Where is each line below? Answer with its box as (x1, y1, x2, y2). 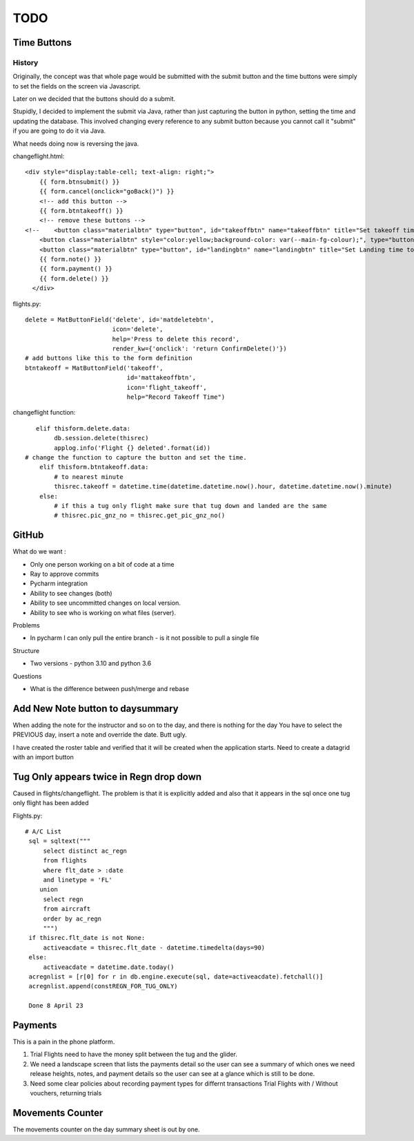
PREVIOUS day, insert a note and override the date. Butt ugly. (12, 730, 188, 739)
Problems (12, 621, 41, 629)
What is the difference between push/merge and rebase (30, 684, 190, 692)
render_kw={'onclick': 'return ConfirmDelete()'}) (112, 345, 287, 352)
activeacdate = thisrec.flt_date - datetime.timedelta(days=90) (43, 943, 266, 952)
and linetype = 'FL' (43, 876, 113, 884)
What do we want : (12, 547, 66, 556)
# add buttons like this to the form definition (25, 355, 193, 362)
